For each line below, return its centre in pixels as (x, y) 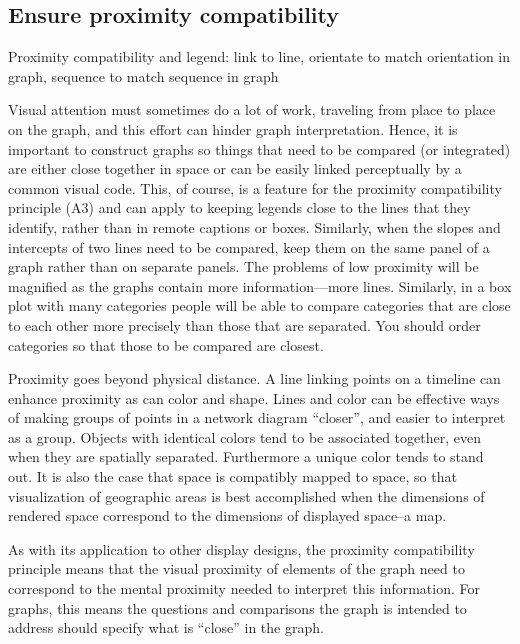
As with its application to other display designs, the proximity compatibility (241, 548)
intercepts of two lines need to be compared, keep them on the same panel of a (249, 246)
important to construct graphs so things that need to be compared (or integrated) (259, 148)
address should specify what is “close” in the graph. (166, 627)
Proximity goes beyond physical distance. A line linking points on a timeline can (254, 378)
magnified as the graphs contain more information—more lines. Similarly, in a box (260, 285)
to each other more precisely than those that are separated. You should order (244, 324)
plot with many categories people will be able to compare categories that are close (259, 305)
